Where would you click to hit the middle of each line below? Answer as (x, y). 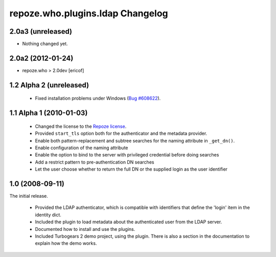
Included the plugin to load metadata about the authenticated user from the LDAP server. (129, 222)
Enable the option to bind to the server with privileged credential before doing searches (127, 155)
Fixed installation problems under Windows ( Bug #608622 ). (98, 98)
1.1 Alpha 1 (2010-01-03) (49, 113)
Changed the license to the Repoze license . (81, 126)
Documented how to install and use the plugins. (85, 229)
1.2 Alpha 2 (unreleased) (49, 85)
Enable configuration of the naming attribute (82, 148)
